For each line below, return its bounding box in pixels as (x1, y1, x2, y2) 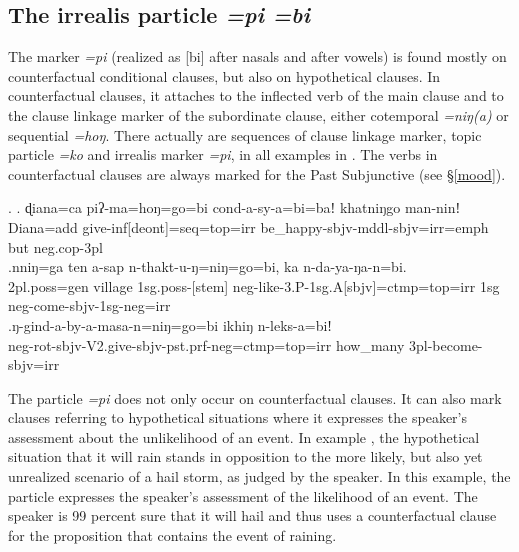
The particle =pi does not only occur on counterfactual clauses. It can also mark (8, 387, 502, 408)
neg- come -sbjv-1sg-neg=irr (8, 295, 171, 316)
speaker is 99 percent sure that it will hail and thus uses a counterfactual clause (8, 505, 497, 526)
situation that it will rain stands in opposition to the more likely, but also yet (8, 446, 483, 467)
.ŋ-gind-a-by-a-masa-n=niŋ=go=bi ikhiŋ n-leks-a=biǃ (8, 314, 332, 335)
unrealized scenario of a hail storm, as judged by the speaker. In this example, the (8, 466, 511, 487)
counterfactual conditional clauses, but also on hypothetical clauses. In (8, 65, 441, 86)
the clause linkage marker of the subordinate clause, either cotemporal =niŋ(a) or (8, 104, 509, 125)
